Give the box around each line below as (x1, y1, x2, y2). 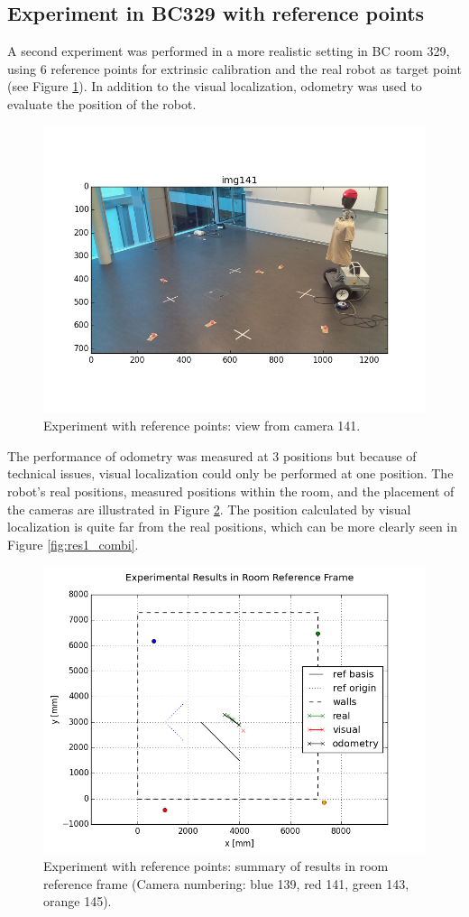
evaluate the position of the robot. (7, 94, 197, 113)
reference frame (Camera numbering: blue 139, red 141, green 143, (43, 874, 409, 893)
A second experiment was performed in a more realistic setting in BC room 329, (7, 42, 450, 60)
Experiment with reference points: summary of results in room (43, 856, 389, 875)
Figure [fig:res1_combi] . (7, 534, 139, 553)
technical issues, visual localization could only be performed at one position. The (7, 464, 454, 483)
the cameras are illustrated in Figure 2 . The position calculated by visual (7, 499, 411, 518)
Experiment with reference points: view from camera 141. (43, 416, 361, 435)
